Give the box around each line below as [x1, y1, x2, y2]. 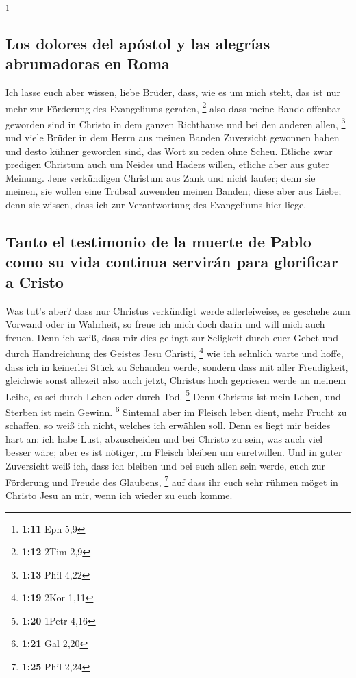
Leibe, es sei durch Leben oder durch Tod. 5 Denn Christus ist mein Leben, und [5, 387, 341, 403]
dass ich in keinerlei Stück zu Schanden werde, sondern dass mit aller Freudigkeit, [5, 359, 348, 374]
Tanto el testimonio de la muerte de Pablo [5, 230, 311, 252]
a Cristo [5, 271, 64, 292]
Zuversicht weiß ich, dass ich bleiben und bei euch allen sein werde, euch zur [5, 459, 326, 473]
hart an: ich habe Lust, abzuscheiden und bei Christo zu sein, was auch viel [5, 431, 323, 446]
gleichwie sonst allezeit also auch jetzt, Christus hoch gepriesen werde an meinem [5, 373, 346, 387]
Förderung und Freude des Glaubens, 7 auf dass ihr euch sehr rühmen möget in [5, 472, 338, 489]
